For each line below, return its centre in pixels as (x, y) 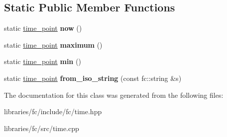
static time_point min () (43, 61)
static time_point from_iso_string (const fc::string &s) (93, 78)
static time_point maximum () (53, 44)
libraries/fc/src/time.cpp (42, 128)
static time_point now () (43, 28)
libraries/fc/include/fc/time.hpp (53, 111)
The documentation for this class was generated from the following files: (114, 95)
